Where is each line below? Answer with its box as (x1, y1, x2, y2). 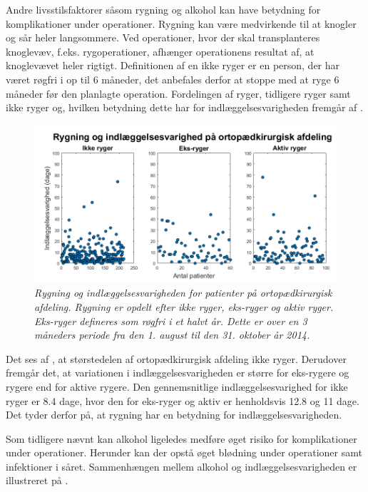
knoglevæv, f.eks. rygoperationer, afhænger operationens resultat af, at (6, 43, 315, 58)
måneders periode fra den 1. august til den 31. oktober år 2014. (34, 327, 310, 342)
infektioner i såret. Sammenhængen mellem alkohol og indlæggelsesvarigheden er (6, 458, 357, 473)
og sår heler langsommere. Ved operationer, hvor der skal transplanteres (6, 30, 320, 45)
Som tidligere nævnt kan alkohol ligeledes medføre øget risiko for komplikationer (6, 431, 357, 446)
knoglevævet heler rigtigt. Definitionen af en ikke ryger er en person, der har (6, 58, 340, 73)
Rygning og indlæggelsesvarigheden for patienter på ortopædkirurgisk (34, 285, 332, 300)
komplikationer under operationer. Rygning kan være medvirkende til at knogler (6, 16, 357, 31)
